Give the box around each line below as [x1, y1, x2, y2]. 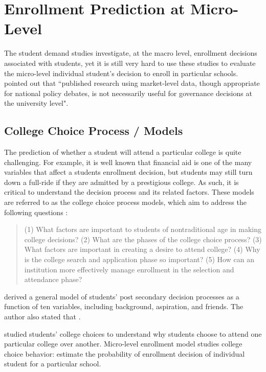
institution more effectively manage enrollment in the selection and [24, 264, 234, 274]
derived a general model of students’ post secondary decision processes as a [4, 291, 239, 301]
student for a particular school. [4, 358, 101, 369]
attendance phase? [24, 274, 82, 285]
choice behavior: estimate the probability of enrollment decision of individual [4, 348, 245, 359]
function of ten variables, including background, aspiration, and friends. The [4, 301, 243, 312]
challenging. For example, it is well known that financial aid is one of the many [4, 156, 252, 167]
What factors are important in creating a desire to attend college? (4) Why [24, 244, 260, 254]
